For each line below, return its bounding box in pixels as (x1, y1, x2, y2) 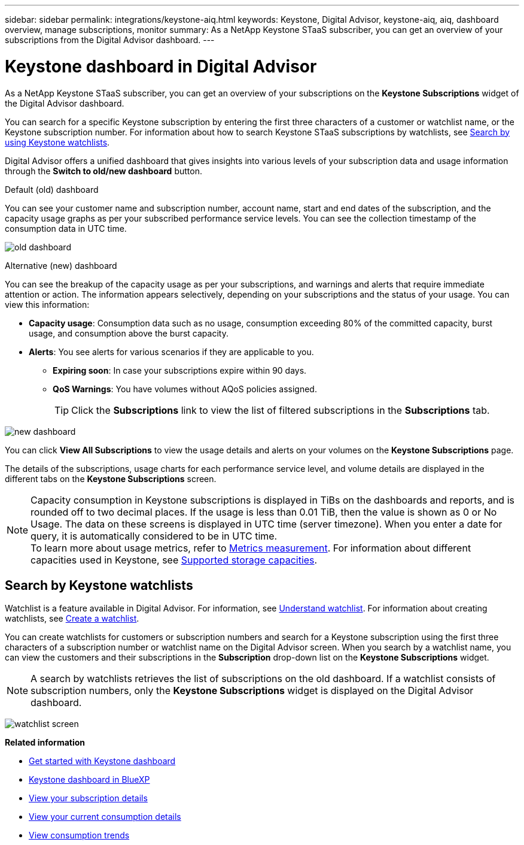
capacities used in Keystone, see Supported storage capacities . (31, 553, 318, 566)
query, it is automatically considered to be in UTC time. (31, 529, 278, 542)
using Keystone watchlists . (5, 137, 110, 147)
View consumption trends (29, 830, 130, 841)
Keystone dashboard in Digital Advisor (5, 56, 317, 77)
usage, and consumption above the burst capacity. (29, 328, 229, 338)
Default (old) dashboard (5, 184, 99, 195)
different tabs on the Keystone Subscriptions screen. (5, 473, 217, 484)
